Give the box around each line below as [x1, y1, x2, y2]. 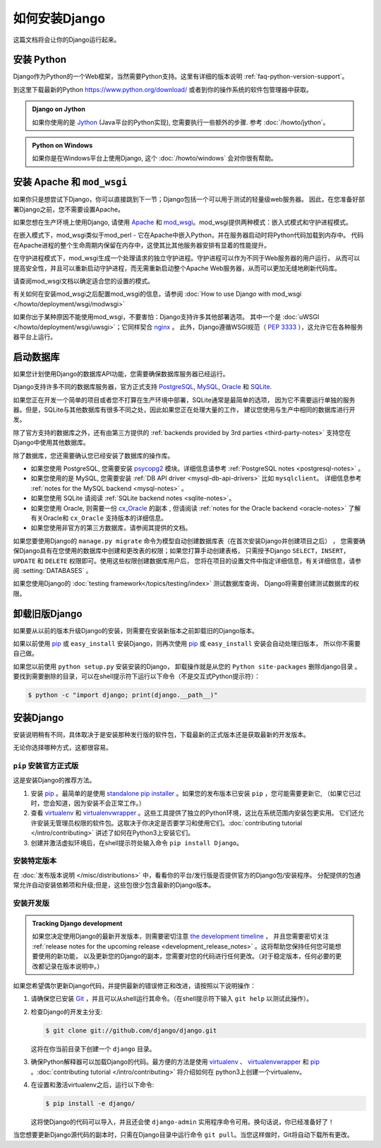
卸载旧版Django [13, 608, 83, 620]
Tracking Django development [32, 920, 123, 928]
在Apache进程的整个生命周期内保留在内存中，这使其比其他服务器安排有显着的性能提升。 [13, 240, 271, 249]
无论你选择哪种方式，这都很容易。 [13, 743, 112, 752]
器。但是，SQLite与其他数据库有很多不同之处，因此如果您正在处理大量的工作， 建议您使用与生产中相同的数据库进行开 [13, 405, 356, 414]
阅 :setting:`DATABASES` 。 [13, 566, 92, 574]
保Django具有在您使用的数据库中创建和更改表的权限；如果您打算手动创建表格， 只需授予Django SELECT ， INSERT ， [13, 547, 350, 555]
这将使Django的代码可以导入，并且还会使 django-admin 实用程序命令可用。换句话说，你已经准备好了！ [30, 1118, 334, 1126]
